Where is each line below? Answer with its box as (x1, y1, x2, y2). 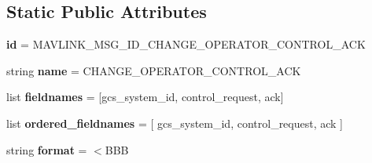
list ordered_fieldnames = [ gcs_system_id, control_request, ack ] (6, 114, 344, 131)
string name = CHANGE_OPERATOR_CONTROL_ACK (6, 62, 301, 78)
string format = (6, 141, 87, 158)
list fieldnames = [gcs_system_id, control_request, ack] (6, 89, 284, 105)
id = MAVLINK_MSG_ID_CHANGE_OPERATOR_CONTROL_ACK (6, 36, 366, 53)
